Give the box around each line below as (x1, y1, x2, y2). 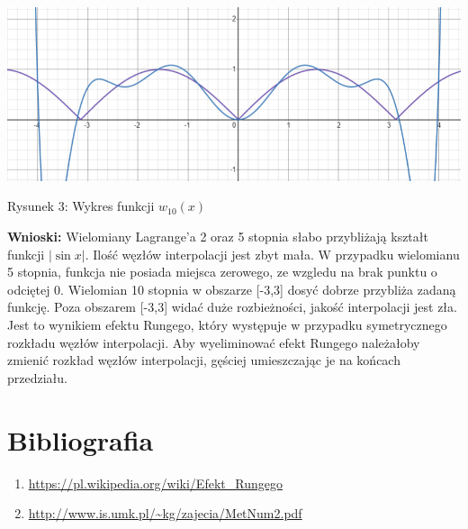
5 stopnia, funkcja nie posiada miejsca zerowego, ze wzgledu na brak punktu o (7, 262, 437, 281)
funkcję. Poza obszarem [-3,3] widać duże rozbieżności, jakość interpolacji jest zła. (7, 297, 457, 316)
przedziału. (7, 368, 67, 387)
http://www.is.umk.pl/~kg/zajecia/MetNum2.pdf (28, 504, 302, 523)
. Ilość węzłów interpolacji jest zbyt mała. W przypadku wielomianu (85, 244, 460, 263)
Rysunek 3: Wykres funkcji (7, 196, 155, 215)
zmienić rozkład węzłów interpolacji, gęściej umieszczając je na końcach (7, 351, 400, 369)
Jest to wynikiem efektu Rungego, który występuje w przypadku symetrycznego (7, 315, 447, 333)
